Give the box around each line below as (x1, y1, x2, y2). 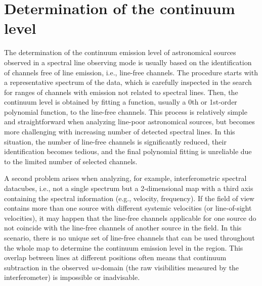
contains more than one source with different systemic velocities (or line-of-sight (4, 203, 252, 213)
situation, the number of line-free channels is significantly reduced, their (4, 136, 227, 147)
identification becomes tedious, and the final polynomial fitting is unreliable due (4, 146, 252, 157)
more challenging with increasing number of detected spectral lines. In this (4, 126, 235, 137)
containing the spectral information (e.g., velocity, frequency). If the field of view (4, 193, 254, 203)
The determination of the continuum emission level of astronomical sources (4, 47, 236, 58)
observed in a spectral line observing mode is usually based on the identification (4, 57, 252, 67)
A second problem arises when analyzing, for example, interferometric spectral (4, 173, 247, 183)
